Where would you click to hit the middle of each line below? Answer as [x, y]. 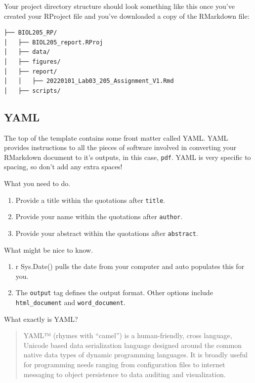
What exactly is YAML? [41, 319]
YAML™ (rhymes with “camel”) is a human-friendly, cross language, [128, 335]
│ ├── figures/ [32, 61]
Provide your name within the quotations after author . [99, 216]
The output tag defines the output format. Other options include [114, 292]
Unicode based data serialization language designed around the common [133, 345]
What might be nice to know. [49, 249]
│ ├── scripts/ [32, 91]
